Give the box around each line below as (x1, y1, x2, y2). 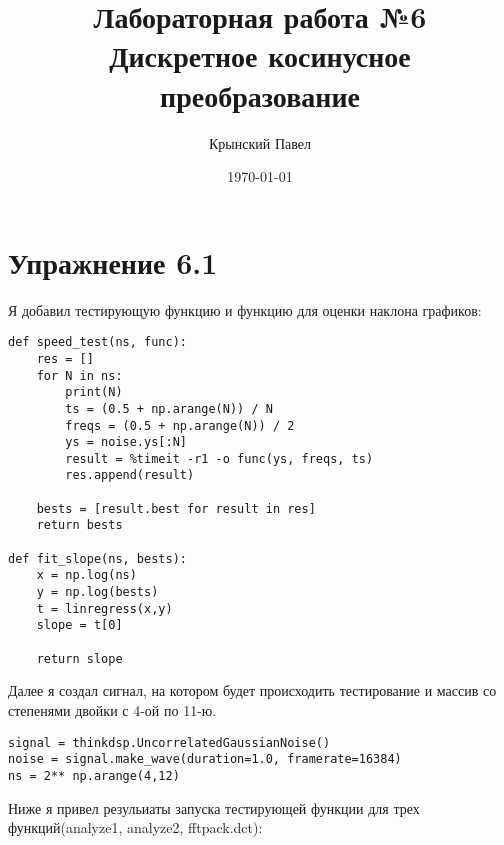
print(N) (65, 385, 123, 400)
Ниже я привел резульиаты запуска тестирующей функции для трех (8, 797, 420, 818)
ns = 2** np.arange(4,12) (8, 768, 180, 783)
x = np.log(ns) (36, 568, 137, 583)
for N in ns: (36, 368, 123, 383)
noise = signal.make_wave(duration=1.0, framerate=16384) (8, 752, 402, 767)
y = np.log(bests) (36, 585, 159, 600)
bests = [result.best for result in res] (36, 501, 316, 516)
